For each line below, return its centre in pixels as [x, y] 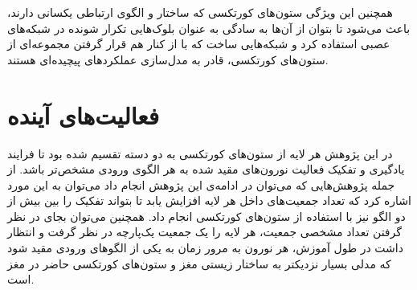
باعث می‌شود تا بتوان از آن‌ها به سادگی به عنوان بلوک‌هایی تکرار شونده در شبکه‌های [209, 28]
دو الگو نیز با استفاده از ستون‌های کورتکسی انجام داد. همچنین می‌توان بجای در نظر [206, 216]
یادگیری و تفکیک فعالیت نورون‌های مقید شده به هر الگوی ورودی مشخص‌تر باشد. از [206, 169]
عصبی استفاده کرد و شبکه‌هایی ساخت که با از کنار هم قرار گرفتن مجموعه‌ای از [199, 44]
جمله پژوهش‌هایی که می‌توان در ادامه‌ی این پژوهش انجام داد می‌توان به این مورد [201, 184]
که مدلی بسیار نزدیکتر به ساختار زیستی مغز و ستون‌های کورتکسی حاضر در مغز [199, 263]
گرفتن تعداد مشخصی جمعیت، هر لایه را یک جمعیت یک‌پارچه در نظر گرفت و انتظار [204, 232]
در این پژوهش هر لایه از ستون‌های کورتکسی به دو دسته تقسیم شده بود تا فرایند [200, 153]
